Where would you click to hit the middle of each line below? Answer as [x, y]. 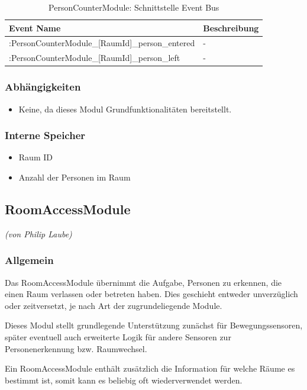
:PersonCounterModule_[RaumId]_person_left [95, 58]
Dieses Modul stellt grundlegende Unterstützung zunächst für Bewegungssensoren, [154, 325]
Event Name [35, 28]
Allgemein [29, 260]
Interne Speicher [45, 135]
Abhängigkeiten [43, 87]
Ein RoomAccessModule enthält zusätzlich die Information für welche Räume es [150, 368]
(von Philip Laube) [38, 233]
